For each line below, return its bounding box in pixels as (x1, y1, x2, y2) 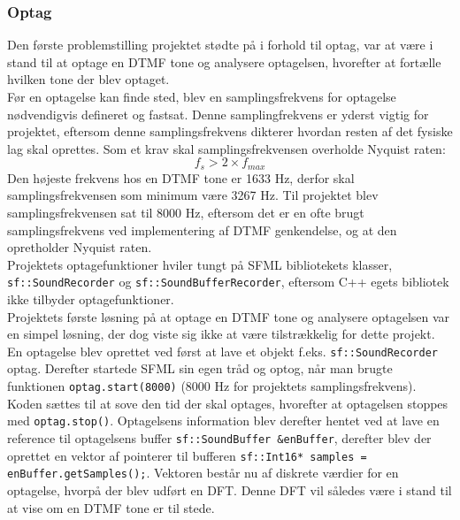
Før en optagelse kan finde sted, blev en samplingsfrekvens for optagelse (7, 88, 396, 105)
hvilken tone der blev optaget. (7, 70, 170, 88)
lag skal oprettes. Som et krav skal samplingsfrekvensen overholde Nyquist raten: (7, 139, 446, 157)
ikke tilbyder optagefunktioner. (7, 290, 174, 309)
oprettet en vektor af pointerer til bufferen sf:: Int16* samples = (7, 446, 367, 464)
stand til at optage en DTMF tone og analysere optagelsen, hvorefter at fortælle (7, 52, 441, 71)
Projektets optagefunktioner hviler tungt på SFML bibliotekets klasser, (7, 255, 393, 273)
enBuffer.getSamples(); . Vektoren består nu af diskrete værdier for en (7, 463, 399, 482)
